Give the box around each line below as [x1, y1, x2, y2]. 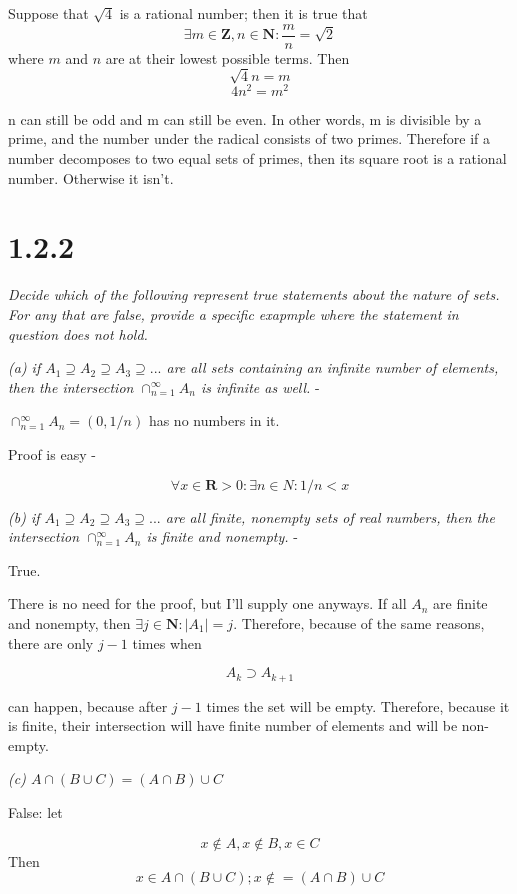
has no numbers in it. [148, 410, 280, 431]
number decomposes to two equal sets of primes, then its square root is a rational [8, 148, 507, 169]
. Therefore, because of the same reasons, [233, 612, 485, 633]
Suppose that [8, 3, 89, 23]
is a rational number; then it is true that [119, 3, 368, 23]
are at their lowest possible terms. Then [105, 47, 350, 68]
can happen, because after [8, 695, 168, 716]
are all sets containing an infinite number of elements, [166, 357, 499, 378]
